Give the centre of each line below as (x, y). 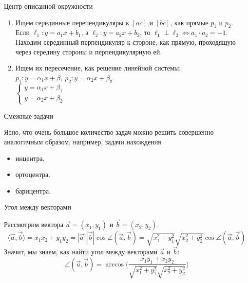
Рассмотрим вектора (34, 224)
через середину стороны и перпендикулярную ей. (89, 51)
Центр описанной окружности (48, 6)
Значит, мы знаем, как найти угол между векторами (81, 251)
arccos (114, 264)
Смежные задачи (29, 115)
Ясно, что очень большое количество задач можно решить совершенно (109, 132)
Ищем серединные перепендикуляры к (72, 22)
